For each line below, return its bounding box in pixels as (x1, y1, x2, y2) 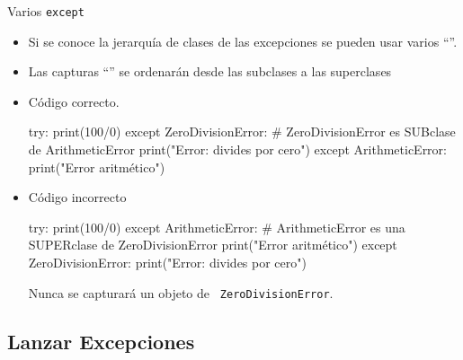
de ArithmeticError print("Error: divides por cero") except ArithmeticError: (28, 140, 447, 159)
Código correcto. (28, 92, 120, 110)
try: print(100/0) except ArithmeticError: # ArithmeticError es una (28, 217, 405, 236)
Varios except (7, 2, 85, 20)
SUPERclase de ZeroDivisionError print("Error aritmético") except (28, 235, 397, 254)
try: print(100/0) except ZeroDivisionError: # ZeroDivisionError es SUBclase (28, 122, 456, 141)
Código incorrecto (28, 188, 127, 206)
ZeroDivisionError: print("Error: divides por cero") (28, 253, 307, 271)
